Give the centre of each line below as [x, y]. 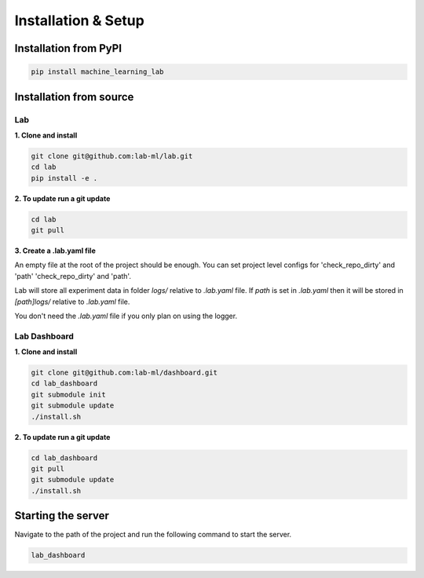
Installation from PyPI [68, 48]
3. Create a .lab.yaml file [55, 251]
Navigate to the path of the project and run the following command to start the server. [153, 535]
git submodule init [68, 394]
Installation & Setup [79, 20]
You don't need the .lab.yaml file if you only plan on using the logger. [126, 316]
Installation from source [74, 97]
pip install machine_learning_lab [97, 72]
